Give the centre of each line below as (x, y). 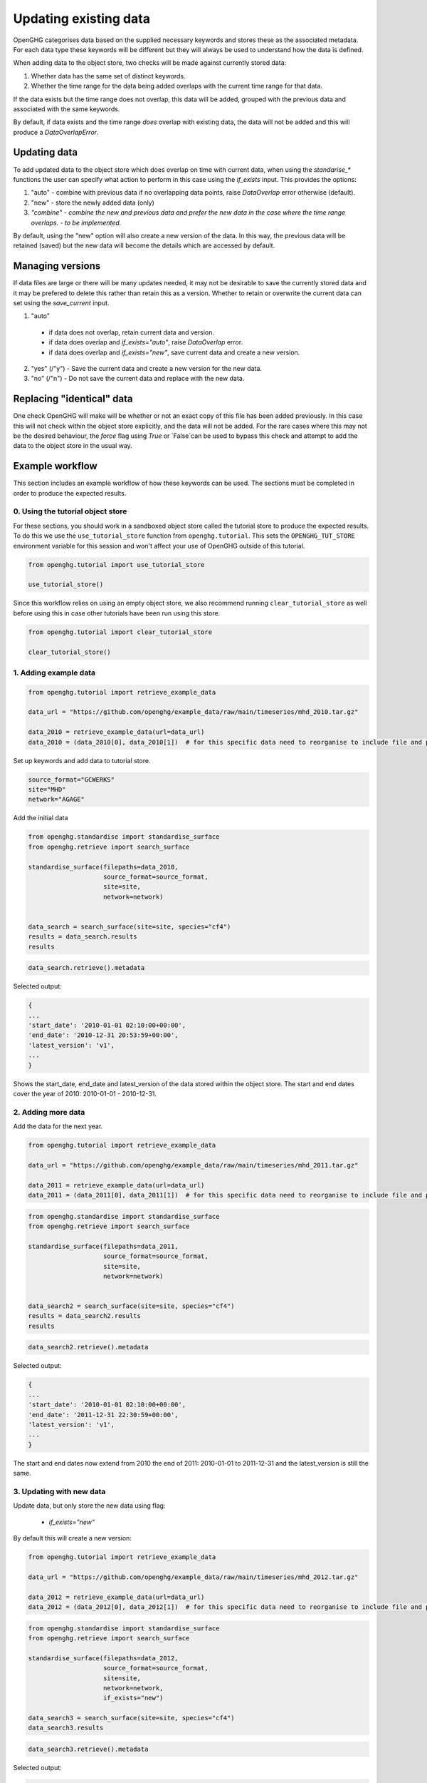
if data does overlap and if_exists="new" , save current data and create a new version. (174, 352)
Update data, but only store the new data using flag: (89, 1506)
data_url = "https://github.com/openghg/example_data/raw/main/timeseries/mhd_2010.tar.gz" (193, 712)
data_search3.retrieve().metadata (88, 1749)
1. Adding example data (54, 673)
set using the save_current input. (61, 303)
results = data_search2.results (85, 1316)
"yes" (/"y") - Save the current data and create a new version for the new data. (147, 368)
